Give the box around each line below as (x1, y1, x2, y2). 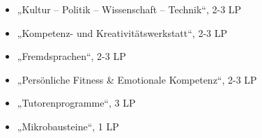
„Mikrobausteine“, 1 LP (17, 118, 119, 133)
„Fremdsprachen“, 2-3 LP (17, 49, 126, 63)
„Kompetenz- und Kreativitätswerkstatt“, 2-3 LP (17, 25, 228, 40)
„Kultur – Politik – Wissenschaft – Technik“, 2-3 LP (17, 2, 242, 16)
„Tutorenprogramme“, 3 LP (17, 95, 136, 110)
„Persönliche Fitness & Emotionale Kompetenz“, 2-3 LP (17, 72, 257, 86)
